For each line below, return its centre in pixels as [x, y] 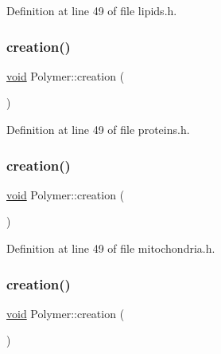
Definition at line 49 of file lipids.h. [92, 10]
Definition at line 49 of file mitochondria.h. [111, 248]
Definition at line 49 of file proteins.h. [98, 129]
